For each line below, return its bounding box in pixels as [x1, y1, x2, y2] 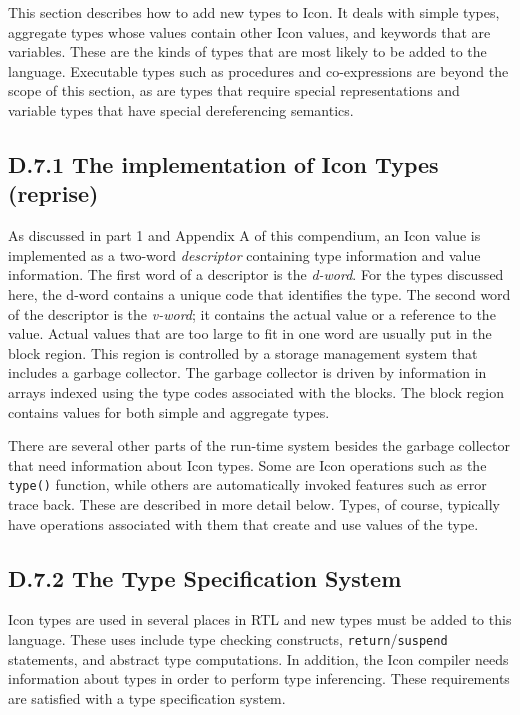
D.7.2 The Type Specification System [8, 562, 402, 593]
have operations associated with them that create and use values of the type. [8, 513, 479, 534]
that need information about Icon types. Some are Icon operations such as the [8, 454, 487, 475]
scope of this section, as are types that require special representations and [8, 80, 460, 101]
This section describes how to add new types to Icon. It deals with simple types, [8, 2, 500, 22]
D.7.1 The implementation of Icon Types [8, 148, 439, 179]
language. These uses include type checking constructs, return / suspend [8, 628, 448, 649]
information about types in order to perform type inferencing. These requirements [8, 668, 510, 689]
